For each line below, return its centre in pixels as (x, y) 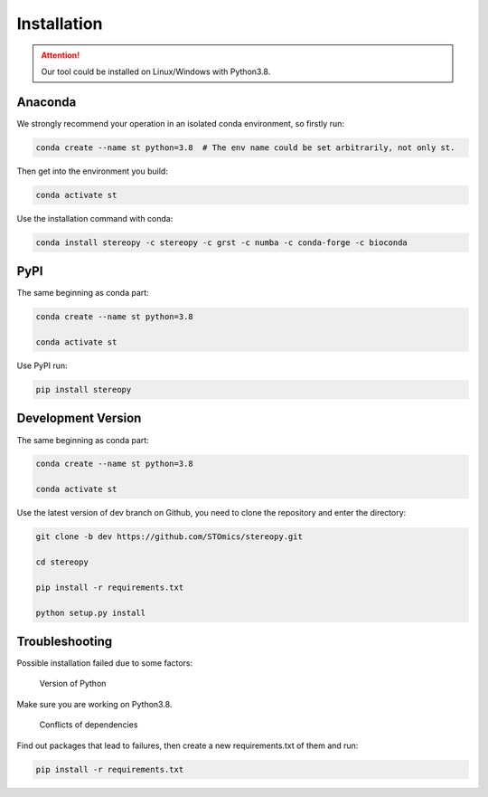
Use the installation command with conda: (95, 218)
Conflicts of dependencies (89, 725)
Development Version (79, 418)
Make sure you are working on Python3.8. (94, 704)
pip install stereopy (84, 389)
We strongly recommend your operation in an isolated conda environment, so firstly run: (181, 123)
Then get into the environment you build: (93, 171)
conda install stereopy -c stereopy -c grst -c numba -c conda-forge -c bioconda (222, 242)
